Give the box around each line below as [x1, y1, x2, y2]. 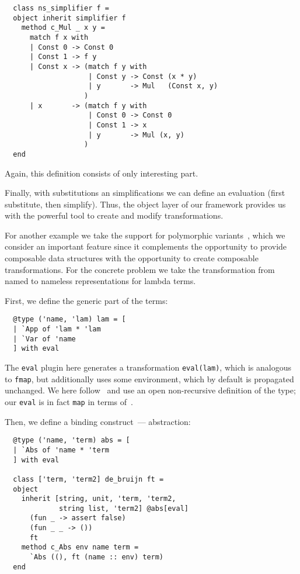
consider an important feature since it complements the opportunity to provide [5, 240, 287, 253]
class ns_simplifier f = [13, 4, 109, 12]
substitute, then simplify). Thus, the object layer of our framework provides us [5, 198, 286, 210]
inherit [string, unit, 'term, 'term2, [21, 495, 176, 503]
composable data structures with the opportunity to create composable [5, 252, 259, 264]
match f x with [29, 33, 89, 42]
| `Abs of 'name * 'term [13, 445, 109, 454]
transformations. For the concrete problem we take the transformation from [5, 263, 275, 275]
